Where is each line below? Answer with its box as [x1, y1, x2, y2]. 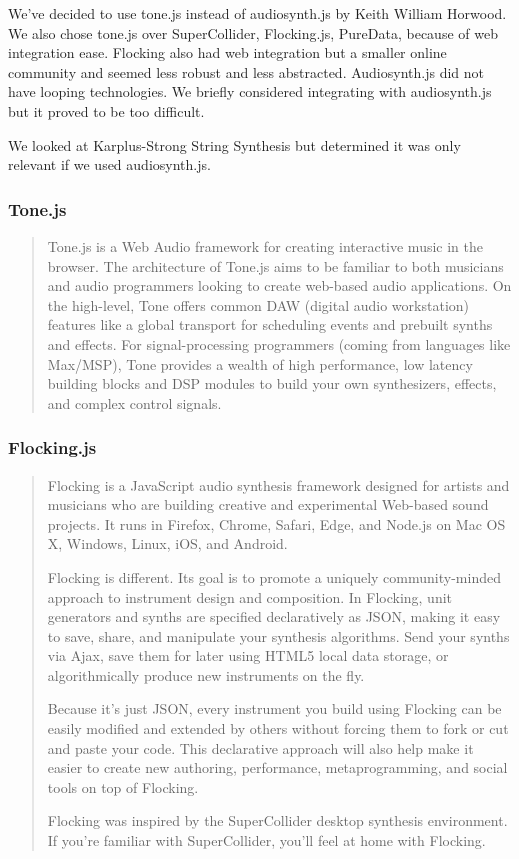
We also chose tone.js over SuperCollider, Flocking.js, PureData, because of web [8, 22, 498, 43]
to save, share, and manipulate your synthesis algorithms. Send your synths [47, 625, 510, 646]
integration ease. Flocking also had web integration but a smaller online [8, 42, 447, 63]
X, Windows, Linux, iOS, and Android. [47, 533, 288, 554]
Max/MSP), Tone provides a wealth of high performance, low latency [47, 353, 473, 374]
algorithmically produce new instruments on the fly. [47, 664, 365, 685]
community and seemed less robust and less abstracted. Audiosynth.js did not [8, 61, 484, 82]
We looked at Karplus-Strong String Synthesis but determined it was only [8, 134, 461, 155]
